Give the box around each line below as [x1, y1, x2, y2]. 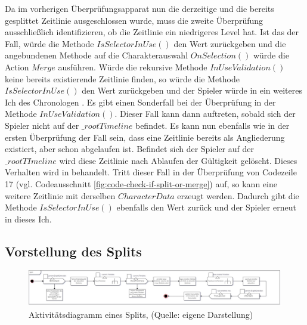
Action [5, 60, 29, 73]
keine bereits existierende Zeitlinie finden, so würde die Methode [5, 72, 240, 85]
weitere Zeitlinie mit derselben [5, 189, 116, 202]
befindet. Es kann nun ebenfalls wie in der [135, 119, 290, 131]
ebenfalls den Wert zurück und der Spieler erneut [116, 201, 296, 213]
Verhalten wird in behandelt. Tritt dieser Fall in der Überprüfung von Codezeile [5, 166, 297, 178]
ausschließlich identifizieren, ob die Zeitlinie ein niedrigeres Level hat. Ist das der [5, 26, 299, 38]
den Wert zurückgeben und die [173, 37, 286, 49]
